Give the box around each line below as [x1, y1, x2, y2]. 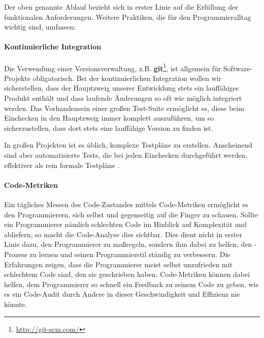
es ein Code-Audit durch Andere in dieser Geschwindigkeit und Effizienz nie [4, 289, 240, 299]
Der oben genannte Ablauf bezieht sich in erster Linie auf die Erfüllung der [4, 2, 238, 12]
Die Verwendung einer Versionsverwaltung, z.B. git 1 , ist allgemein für [4, 61, 221, 73]
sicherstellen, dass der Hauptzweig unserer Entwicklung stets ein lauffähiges [4, 82, 239, 93]
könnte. [4, 298, 27, 309]
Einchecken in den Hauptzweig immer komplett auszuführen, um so [4, 112, 214, 123]
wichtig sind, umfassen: [4, 21, 76, 32]
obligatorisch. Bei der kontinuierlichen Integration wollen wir [32, 72, 222, 83]
